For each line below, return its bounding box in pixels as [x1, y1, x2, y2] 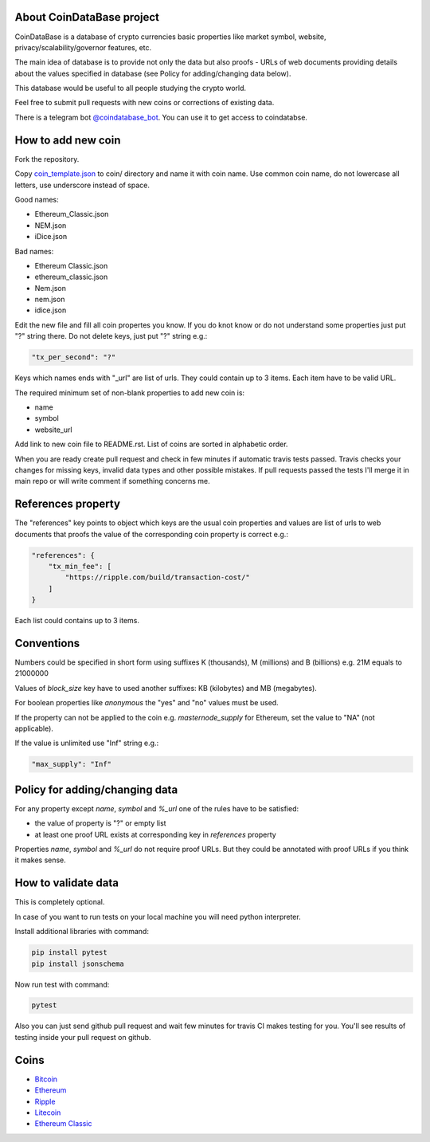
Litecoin [34, 1108, 61, 1117]
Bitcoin [34, 1074, 58, 1084]
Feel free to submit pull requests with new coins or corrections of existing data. [14, 98, 275, 108]
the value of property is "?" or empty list [34, 818, 166, 828]
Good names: [14, 194, 59, 204]
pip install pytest [31, 948, 107, 957]
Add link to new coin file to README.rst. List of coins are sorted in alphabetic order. [14, 439, 288, 449]
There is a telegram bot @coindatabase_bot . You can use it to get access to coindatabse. [14, 112, 308, 122]
